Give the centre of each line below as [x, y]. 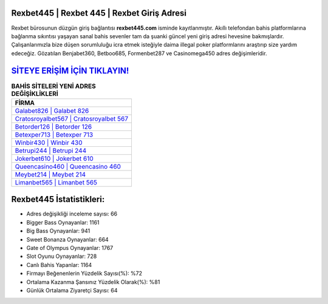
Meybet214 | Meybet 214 [50, 174]
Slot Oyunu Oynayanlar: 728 [62, 256]
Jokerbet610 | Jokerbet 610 [54, 158]
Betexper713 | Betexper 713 [54, 135]
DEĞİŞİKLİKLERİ [35, 93]
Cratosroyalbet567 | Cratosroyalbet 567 [72, 118]
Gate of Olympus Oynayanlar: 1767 [70, 248]
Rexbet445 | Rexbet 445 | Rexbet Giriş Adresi [99, 13]
